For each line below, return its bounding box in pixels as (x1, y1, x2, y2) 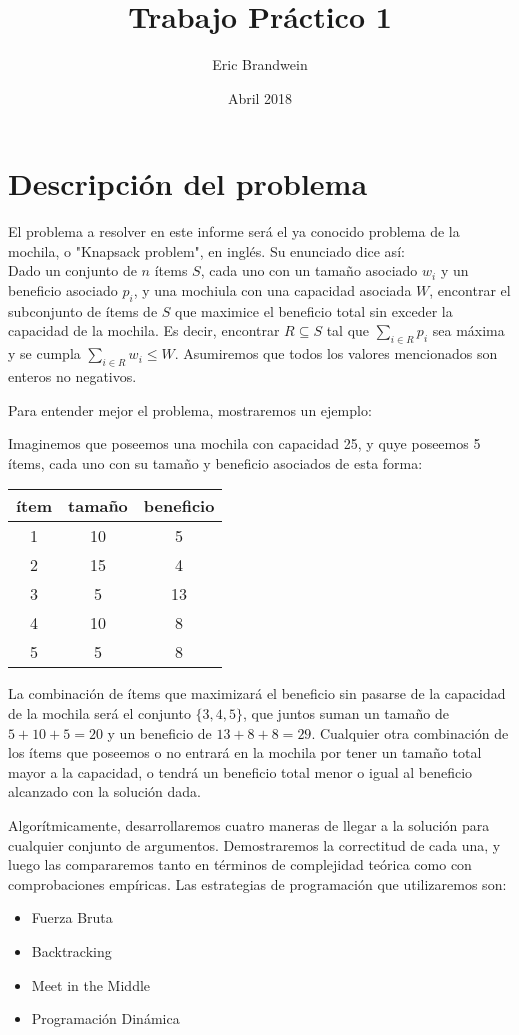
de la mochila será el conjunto (8, 702, 191, 723)
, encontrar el (429, 280, 511, 301)
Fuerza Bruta (31, 907, 113, 928)
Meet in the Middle (31, 974, 151, 995)
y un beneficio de (107, 722, 212, 743)
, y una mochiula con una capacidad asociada (133, 280, 412, 301)
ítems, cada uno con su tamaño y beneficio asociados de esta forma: (8, 452, 423, 473)
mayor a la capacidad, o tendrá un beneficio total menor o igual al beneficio (8, 761, 473, 782)
